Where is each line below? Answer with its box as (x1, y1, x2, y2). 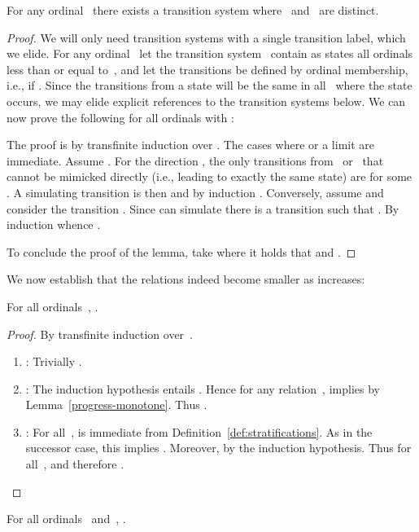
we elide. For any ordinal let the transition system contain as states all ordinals (7, 45, 413, 62)
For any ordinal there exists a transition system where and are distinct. (7, 2, 379, 18)
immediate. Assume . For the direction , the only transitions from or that (7, 152, 384, 169)
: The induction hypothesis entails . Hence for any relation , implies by (25, 380, 380, 397)
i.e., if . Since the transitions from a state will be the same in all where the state (7, 77, 412, 94)
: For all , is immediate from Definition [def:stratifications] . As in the (25, 423, 373, 440)
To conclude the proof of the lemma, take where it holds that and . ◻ (7, 243, 356, 260)
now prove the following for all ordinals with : (7, 108, 234, 125)
